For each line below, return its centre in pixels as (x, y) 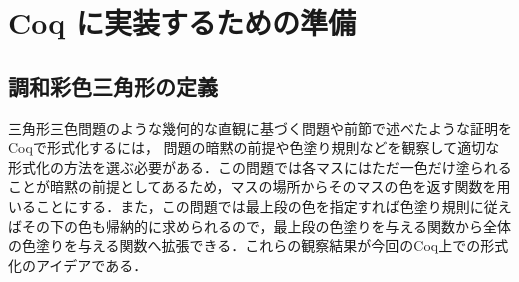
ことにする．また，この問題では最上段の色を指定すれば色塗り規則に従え (273, 205)
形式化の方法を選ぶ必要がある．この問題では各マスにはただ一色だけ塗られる (260, 166)
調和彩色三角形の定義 (113, 85)
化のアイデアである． (78, 264)
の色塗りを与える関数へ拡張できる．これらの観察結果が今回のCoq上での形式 (258, 245)
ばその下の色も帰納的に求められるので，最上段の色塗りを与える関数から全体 (260, 225)
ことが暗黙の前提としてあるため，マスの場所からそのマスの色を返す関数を (252, 186)
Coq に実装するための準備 (182, 22)
